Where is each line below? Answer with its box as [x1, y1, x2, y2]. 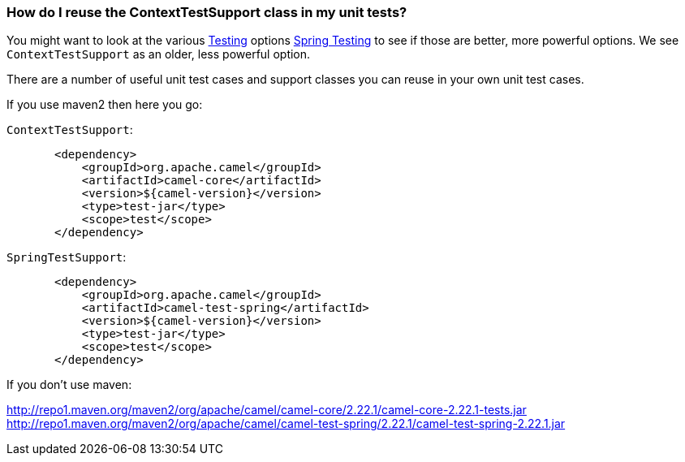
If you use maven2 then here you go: [6, 97, 203, 112]
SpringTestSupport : [6, 250, 127, 265]
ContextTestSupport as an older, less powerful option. [6, 47, 311, 62]
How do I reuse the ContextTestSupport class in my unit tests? [6, 4, 407, 20]
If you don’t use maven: [6, 378, 132, 392]
